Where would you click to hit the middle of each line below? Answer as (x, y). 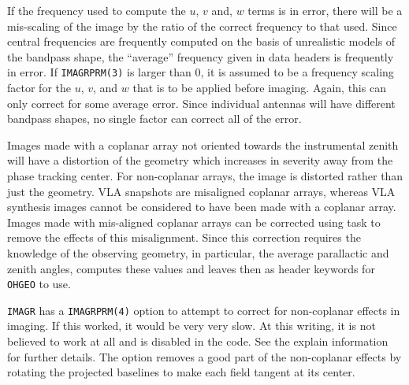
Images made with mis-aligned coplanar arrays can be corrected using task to (194, 222)
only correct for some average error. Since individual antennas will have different (201, 103)
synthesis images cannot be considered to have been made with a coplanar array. (202, 207)
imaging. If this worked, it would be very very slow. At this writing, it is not (191, 326)
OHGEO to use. (39, 284)
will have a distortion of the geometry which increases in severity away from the (200, 160)
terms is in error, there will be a (325, 10)
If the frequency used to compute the (97, 10)
